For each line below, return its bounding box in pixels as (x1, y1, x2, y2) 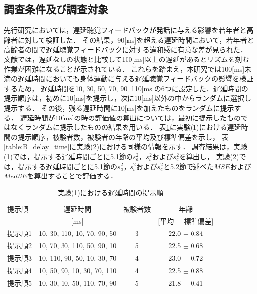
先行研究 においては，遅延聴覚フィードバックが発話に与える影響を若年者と (4, 25, 247, 35)
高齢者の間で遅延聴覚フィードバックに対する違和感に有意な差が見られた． (4, 44, 247, 55)
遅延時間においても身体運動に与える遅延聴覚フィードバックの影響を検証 (17, 73, 254, 84)
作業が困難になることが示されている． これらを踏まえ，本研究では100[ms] (4, 63, 245, 74)
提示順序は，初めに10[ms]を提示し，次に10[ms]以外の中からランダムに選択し (4, 93, 251, 103)
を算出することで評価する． (27, 171, 117, 181)
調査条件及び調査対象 (4, 1, 108, 17)
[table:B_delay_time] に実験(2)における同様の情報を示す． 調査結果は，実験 (4, 141, 248, 152)
